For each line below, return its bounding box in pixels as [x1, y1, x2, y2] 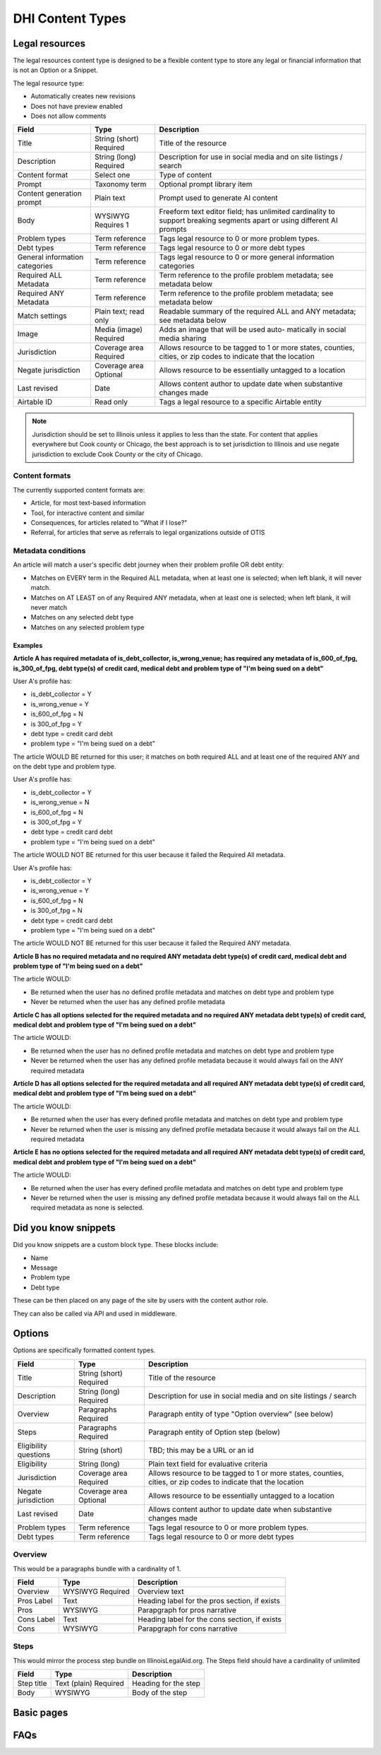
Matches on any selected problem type [30, 622, 145, 632]
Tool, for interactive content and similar [30, 509, 145, 517]
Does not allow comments [30, 112, 107, 120]
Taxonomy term [94, 179, 147, 189]
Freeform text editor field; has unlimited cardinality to [159, 207, 335, 217]
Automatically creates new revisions [30, 92, 136, 100]
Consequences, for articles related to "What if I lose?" [30, 518, 188, 526]
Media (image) [94, 325, 143, 335]
